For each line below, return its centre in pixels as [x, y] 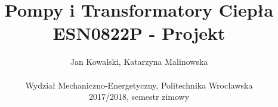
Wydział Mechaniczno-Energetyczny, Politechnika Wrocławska [139, 85]
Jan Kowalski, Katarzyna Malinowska [139, 62]
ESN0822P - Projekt [139, 33]
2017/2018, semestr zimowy [139, 97]
